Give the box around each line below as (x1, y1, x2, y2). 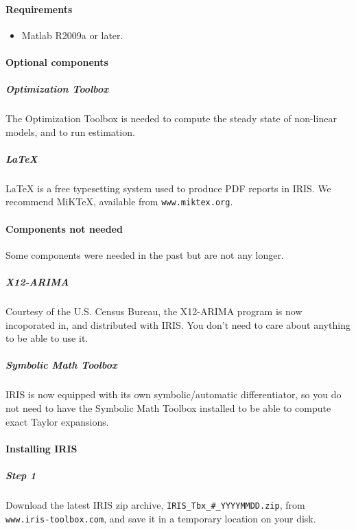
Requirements (5, 1, 73, 16)
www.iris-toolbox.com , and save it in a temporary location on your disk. (5, 511, 316, 525)
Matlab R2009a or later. (21, 27, 123, 42)
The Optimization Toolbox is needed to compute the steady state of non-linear (5, 111, 337, 126)
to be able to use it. (5, 331, 88, 345)
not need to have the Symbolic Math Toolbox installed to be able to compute (5, 401, 331, 415)
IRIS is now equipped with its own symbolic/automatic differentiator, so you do (5, 387, 342, 402)
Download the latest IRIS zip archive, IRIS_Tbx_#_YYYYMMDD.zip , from (5, 497, 305, 511)
